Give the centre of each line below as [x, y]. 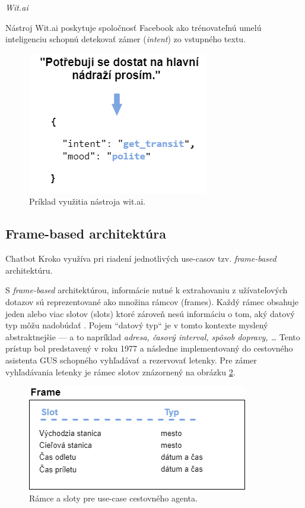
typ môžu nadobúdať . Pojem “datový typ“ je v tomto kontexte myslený [137, 325]
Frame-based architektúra [86, 233]
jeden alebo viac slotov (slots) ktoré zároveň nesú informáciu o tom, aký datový [150, 313]
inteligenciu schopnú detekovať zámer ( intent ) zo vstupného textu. [126, 39]
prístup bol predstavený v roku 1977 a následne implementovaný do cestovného [149, 348]
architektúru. [29, 270]
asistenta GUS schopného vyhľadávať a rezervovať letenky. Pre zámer [131, 360]
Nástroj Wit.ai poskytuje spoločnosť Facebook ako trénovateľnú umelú [134, 27]
